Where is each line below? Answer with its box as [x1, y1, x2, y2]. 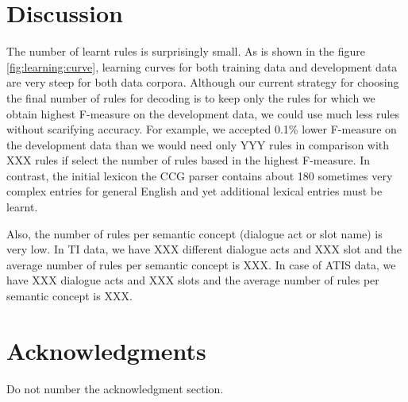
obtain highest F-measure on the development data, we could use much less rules [6, 105, 399, 122]
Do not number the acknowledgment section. [6, 380, 224, 396]
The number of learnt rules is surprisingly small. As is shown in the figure [6, 43, 365, 60]
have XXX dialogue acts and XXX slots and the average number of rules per [6, 272, 379, 288]
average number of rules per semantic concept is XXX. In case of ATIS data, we [6, 256, 396, 273]
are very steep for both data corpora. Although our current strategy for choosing [6, 74, 399, 91]
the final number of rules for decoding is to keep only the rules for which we [6, 89, 375, 106]
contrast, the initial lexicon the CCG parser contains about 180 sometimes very [6, 167, 393, 184]
